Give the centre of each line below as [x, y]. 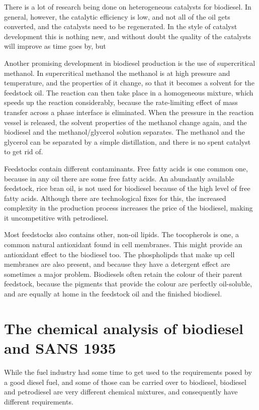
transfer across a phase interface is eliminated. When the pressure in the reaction [129, 112]
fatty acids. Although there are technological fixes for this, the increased [115, 198]
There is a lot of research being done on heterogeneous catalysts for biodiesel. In [128, 7]
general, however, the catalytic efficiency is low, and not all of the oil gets [117, 16]
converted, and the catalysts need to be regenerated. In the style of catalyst [121, 26]
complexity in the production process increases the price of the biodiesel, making [128, 208]
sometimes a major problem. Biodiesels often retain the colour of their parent [123, 274]
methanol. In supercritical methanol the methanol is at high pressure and [117, 73]
